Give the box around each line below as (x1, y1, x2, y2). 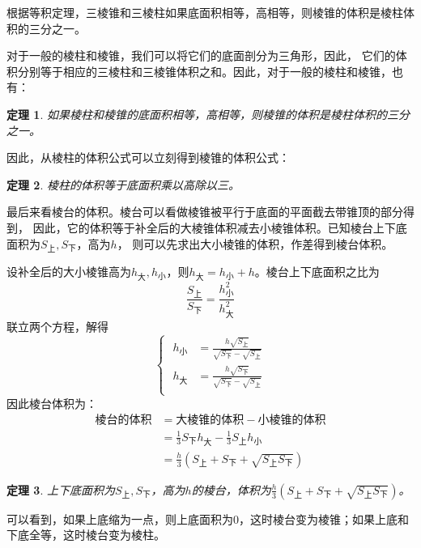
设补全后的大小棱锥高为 (6, 262, 131, 279)
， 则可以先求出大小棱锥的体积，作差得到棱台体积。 (117, 235, 393, 252)
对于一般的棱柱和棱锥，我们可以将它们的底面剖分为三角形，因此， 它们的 (6, 47, 396, 64)
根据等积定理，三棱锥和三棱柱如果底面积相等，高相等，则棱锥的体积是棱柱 (6, 4, 403, 20)
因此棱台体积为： (6, 394, 97, 411)
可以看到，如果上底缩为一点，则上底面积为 (6, 510, 233, 527)
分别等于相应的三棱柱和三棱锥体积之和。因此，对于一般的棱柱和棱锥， (17, 62, 392, 79)
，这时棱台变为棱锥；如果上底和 (239, 510, 409, 527)
